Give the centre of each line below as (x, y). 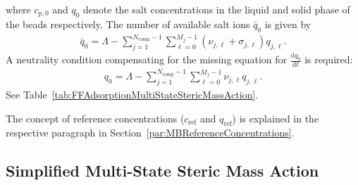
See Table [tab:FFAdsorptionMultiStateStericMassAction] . (132, 95)
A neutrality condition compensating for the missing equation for (146, 59)
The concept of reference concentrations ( (95, 118)
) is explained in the (276, 118)
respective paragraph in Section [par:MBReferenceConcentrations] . (150, 133)
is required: (329, 59)
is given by (288, 24)
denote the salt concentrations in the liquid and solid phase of (217, 9)
